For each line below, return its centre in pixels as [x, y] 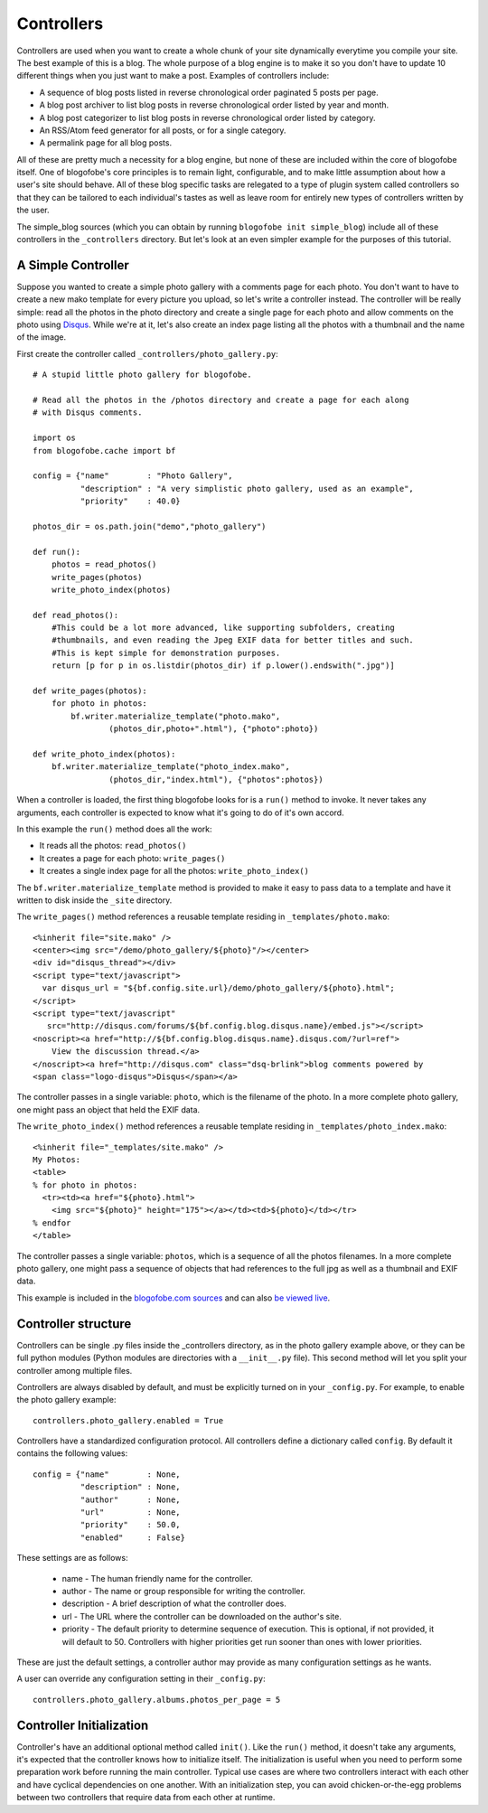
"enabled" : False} [132, 1537]
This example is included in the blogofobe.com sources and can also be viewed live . [174, 1298]
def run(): [57, 552]
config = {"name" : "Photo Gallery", [133, 476]
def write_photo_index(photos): [104, 754]
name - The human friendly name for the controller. [157, 1578]
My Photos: [57, 1160]
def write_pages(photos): [90, 691]
